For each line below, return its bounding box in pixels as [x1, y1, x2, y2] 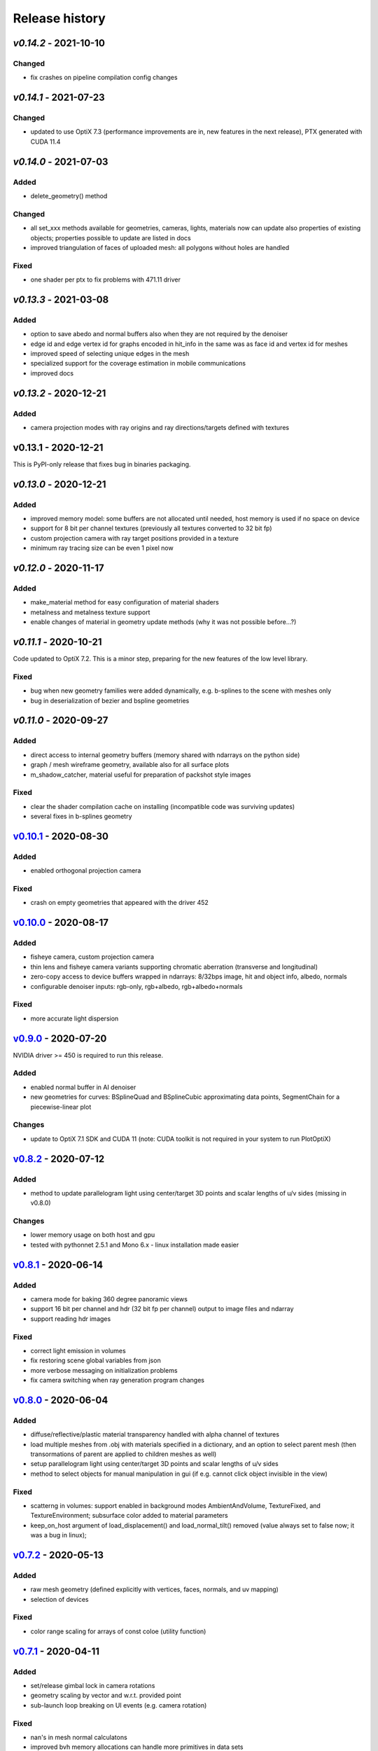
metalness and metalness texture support [30, 608, 150, 616]
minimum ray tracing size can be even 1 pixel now [30, 544, 174, 553]
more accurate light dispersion [30, 1014, 119, 1023]
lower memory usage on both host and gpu [30, 1231, 155, 1239]
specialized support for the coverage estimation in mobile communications [30, 359, 246, 368]
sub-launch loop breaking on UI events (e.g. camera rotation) [30, 1701, 207, 1709]
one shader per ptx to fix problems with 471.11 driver [30, 275, 181, 284]
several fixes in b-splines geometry [30, 812, 132, 821]
